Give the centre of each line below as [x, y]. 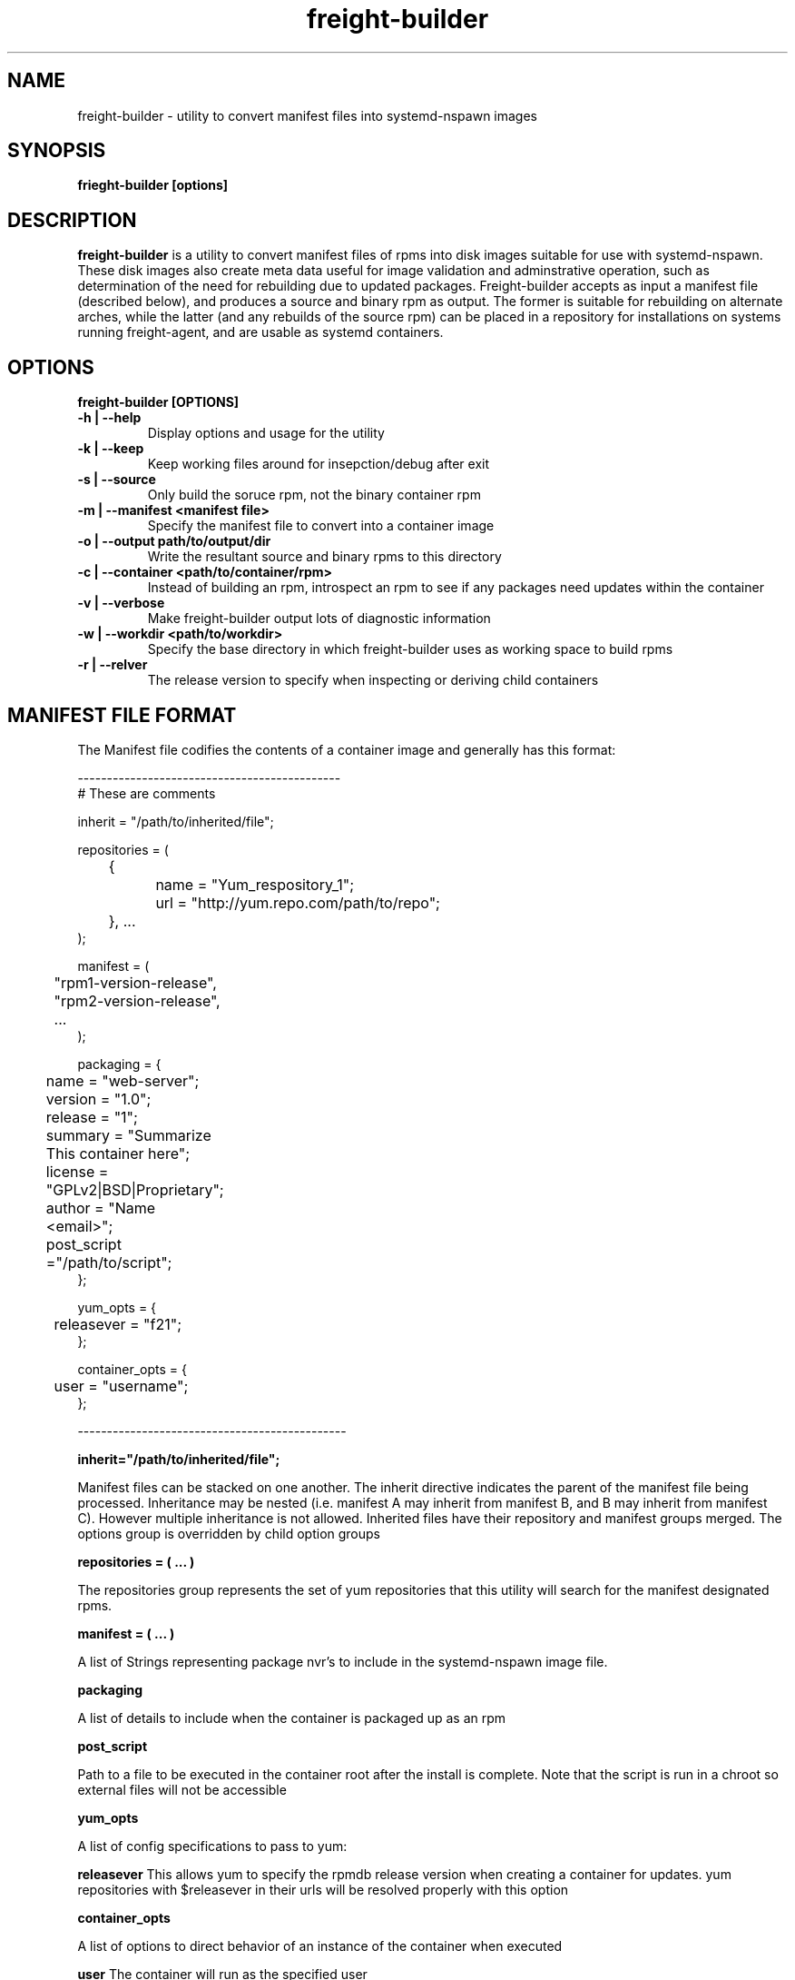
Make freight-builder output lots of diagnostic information [319, 619]
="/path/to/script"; [109, 1262]
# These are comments [147, 793]
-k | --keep [111, 449]
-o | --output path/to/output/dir [174, 541]
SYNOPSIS [57, 151]
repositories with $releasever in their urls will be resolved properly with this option [323, 1889]
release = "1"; [92, 1117]
